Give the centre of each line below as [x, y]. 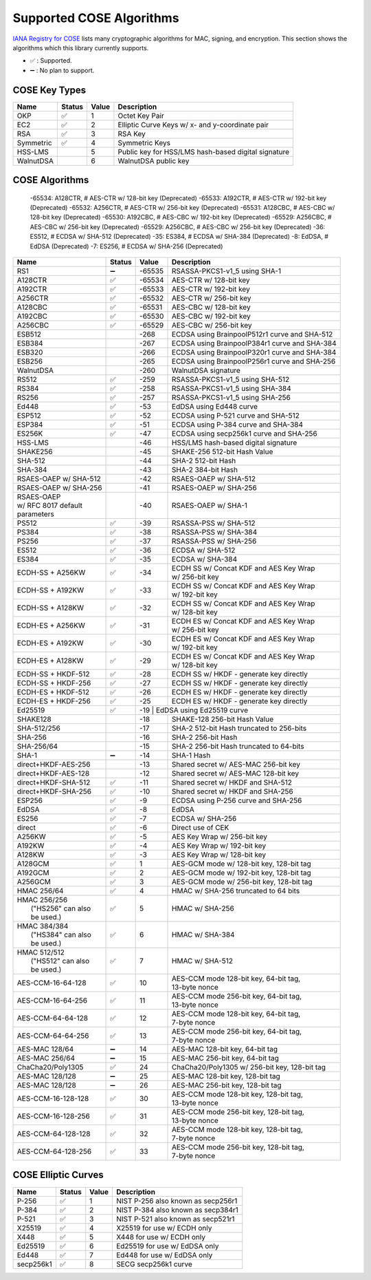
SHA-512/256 [39, 728]
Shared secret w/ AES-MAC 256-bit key [236, 764]
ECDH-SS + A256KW [51, 573]
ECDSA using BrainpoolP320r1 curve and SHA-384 [254, 352]
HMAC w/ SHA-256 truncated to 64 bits [236, 890]
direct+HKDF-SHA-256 [54, 791]
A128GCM [33, 864]
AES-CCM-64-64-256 [53, 1036]
